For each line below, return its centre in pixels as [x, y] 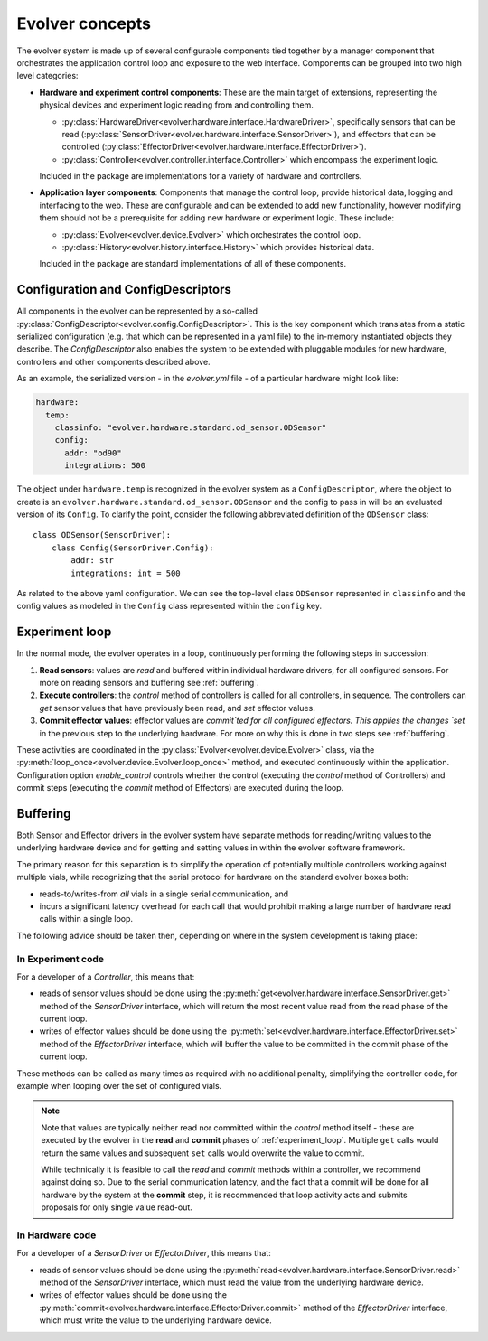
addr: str [93, 561]
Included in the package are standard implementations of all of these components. [193, 264]
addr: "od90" [93, 453]
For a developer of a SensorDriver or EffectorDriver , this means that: [144, 1253]
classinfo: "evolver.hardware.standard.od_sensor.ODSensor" [191, 428]
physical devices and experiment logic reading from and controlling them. [176, 105]
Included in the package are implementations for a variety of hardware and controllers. [201, 176]
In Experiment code [60, 959]
